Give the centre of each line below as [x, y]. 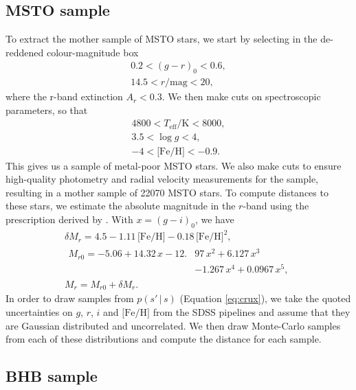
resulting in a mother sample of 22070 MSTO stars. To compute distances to [167, 192]
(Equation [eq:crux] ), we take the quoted [265, 298]
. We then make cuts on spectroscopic [241, 96]
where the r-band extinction [64, 96]
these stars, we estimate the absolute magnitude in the [121, 206]
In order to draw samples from [70, 298]
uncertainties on [39, 312]
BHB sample [52, 376]
